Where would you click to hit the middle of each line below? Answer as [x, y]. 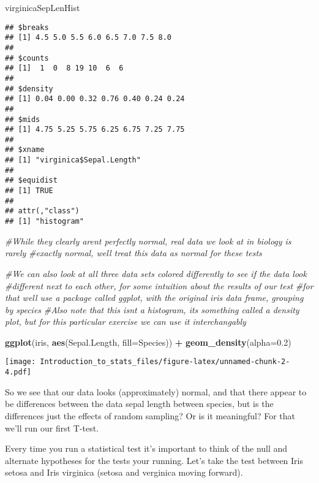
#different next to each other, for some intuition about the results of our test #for [159, 285]
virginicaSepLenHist [43, 7]
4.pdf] [18, 372]
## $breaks [27, 27]
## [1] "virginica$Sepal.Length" [73, 160]
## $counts [27, 58]
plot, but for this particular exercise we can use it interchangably [126, 321]
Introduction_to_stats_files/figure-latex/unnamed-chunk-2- [165, 362]
